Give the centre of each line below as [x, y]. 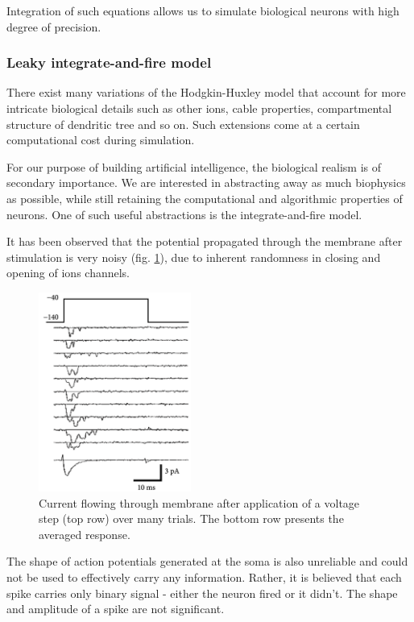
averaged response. [85, 534]
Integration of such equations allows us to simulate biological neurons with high [203, 10]
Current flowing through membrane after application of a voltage [199, 502]
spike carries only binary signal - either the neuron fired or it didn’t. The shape [202, 593]
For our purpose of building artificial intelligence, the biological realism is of [194, 166]
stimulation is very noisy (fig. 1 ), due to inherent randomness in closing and [194, 257]
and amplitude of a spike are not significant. [116, 609]
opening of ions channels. [68, 273]
